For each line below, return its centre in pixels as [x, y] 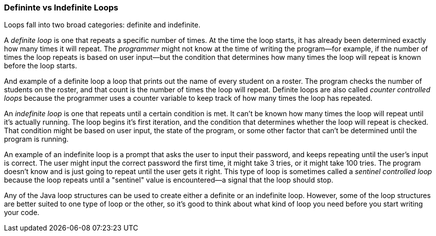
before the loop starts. [40, 66]
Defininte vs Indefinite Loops [61, 7]
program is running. [36, 139]
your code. [22, 213]
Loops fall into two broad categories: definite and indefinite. [102, 25]
